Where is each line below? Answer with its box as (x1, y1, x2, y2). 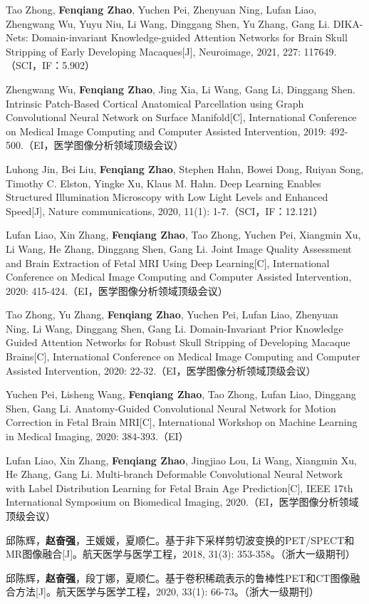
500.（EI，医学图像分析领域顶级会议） (6, 137, 184, 152)
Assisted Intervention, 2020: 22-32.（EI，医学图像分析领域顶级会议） (6, 363, 316, 377)
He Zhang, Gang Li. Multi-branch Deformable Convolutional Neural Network (6, 467, 343, 481)
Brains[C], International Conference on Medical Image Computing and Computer (6, 349, 360, 364)
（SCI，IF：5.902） (6, 58, 95, 73)
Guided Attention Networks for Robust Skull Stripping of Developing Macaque (6, 335, 350, 350)
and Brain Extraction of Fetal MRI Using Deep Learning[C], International (6, 255, 330, 270)
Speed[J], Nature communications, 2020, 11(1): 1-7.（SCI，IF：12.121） (6, 203, 323, 218)
